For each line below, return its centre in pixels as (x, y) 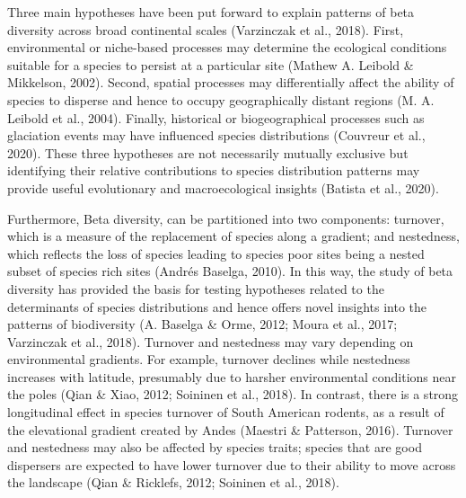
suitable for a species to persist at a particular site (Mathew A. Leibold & (211, 64)
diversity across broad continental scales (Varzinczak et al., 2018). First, (206, 29)
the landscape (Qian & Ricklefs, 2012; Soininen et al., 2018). (173, 482)
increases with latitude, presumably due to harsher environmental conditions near (232, 376)
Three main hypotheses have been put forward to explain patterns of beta (211, 12)
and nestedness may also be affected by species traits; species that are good (215, 447)
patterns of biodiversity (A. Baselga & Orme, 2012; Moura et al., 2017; (202, 324)
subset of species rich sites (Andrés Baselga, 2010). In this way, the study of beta (230, 271)
